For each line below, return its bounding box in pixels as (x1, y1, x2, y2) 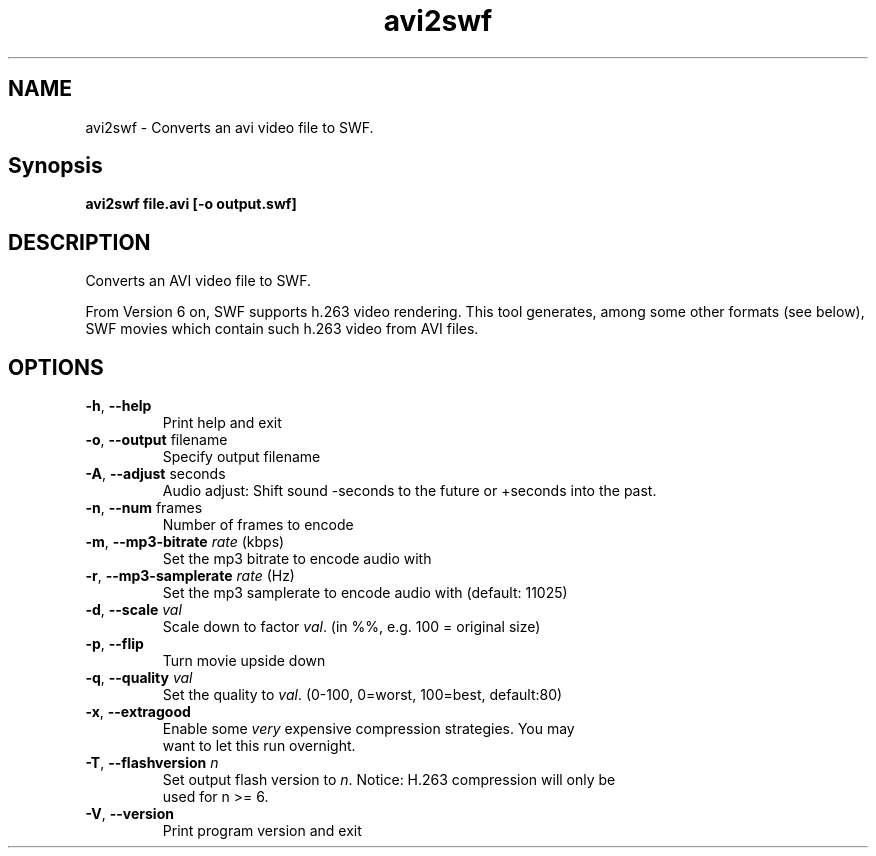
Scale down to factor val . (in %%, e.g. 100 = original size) (162, 618, 541, 636)
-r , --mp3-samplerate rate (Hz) (85, 567, 295, 585)
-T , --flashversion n (85, 754, 219, 772)
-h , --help (85, 397, 152, 415)
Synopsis (8, 153, 103, 179)
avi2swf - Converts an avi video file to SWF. (85, 118, 374, 136)
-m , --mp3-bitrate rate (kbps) (85, 533, 285, 551)
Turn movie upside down (162, 652, 326, 670)
